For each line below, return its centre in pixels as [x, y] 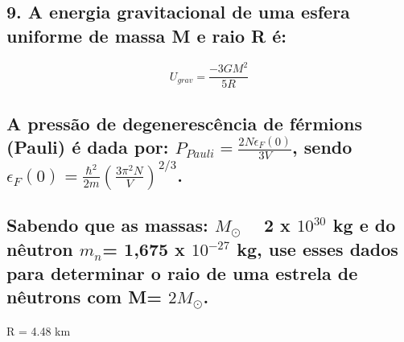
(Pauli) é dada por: [88, 146]
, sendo [322, 146]
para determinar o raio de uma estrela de [182, 272]
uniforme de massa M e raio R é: [146, 35]
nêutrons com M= [84, 297]
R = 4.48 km [39, 330]
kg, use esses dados [317, 249]
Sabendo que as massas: [107, 225]
